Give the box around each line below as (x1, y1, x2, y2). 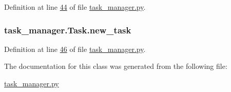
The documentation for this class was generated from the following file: (4, 61, 227, 71)
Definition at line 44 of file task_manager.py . (4, 2, 146, 12)
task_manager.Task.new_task (4, 23, 131, 36)
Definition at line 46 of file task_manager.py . (4, 43, 146, 54)
